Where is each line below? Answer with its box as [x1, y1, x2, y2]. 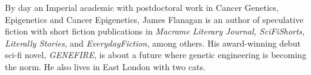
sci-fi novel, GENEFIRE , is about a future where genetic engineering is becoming [5, 48, 307, 61]
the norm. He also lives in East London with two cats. [5, 60, 206, 73]
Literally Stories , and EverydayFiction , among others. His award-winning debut [5, 36, 301, 49]
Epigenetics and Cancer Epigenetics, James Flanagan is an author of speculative [5, 13, 304, 25]
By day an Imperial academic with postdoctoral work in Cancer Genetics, [5, 1, 279, 13]
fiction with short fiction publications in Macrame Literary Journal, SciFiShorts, [5, 25, 305, 37]
